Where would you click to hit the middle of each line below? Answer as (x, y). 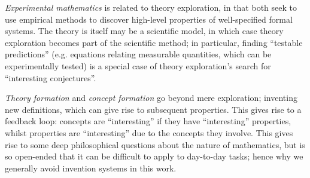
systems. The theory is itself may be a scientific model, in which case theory (144, 31)
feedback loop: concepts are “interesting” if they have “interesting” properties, (148, 121)
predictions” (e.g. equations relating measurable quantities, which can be (138, 54)
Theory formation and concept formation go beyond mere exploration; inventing (151, 98)
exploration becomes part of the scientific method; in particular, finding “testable (154, 42)
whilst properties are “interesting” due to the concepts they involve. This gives (149, 132)
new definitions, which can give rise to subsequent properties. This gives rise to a (153, 109)
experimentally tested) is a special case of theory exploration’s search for (138, 65)
